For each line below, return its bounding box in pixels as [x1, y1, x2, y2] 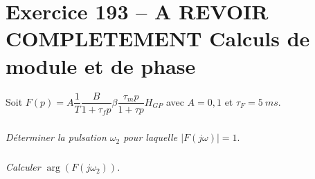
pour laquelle [123, 130, 178, 144]
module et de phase [6, 51, 196, 79]
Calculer [6, 160, 41, 174]
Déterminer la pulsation [6, 130, 107, 144]
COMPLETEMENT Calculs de [6, 24, 310, 53]
